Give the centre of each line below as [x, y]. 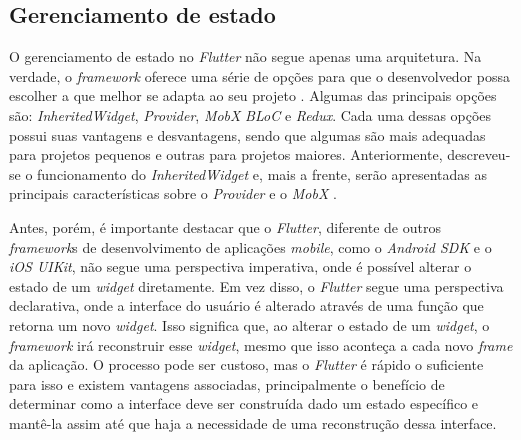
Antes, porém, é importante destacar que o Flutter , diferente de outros [225, 226]
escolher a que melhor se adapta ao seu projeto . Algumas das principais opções [253, 95]
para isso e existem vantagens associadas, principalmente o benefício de [227, 383]
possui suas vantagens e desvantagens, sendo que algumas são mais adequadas [247, 134]
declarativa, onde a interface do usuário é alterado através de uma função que [246, 305]
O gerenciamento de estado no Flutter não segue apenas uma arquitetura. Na [245, 56]
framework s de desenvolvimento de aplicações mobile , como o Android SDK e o [250, 246]
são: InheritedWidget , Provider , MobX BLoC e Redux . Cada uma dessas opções [250, 114]
